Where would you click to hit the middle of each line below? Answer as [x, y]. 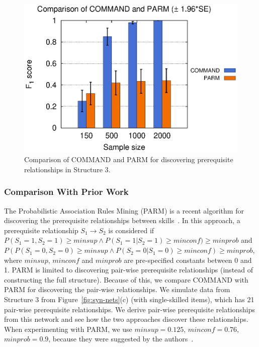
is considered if [131, 230]
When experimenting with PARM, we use [68, 329]
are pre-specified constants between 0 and [188, 260]
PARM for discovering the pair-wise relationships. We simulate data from [117, 289]
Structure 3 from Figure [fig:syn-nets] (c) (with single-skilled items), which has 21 [129, 299]
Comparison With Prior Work [66, 192]
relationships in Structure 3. [67, 169]
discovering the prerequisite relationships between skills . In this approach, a [122, 220]
